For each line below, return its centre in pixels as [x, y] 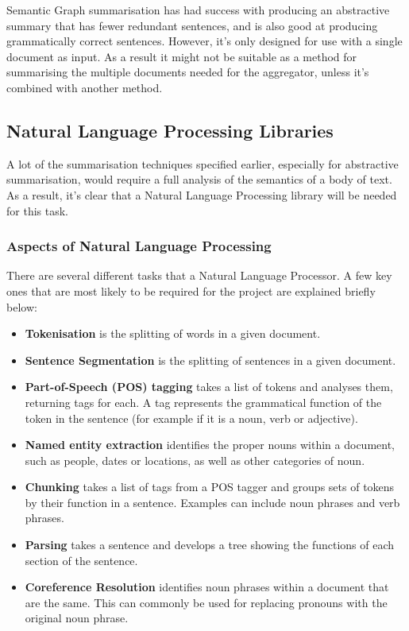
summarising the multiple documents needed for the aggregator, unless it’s [188, 72]
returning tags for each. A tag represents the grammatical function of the [203, 402]
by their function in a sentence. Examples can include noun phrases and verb [212, 502]
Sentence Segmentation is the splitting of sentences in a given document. [210, 360]
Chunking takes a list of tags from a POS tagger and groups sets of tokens [210, 487]
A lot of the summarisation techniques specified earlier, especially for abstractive [203, 163]
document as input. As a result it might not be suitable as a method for [182, 56]
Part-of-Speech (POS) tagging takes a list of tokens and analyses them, [209, 387]
